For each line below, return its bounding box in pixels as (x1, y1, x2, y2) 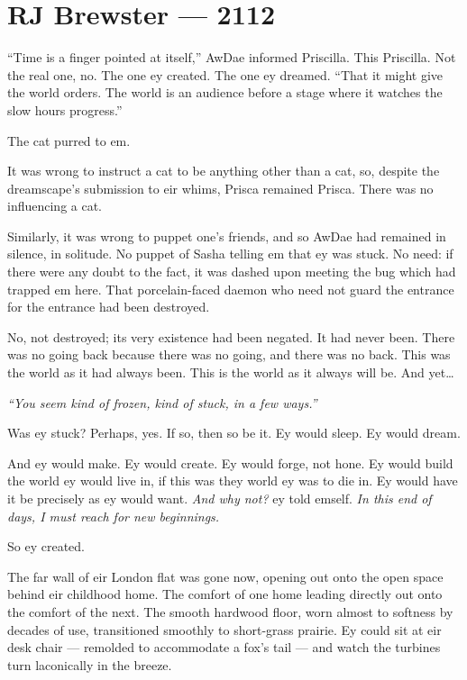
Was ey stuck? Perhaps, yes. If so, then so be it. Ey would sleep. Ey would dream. (7, 423, 461, 442)
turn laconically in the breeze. (7, 655, 172, 674)
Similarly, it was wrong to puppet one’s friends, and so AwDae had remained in (7, 226, 446, 245)
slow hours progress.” (7, 100, 123, 119)
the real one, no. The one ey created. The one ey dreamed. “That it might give (7, 65, 444, 84)
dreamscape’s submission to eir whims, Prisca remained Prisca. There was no (7, 178, 434, 197)
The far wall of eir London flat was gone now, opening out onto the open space (7, 567, 444, 585)
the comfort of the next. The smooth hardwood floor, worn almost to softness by (7, 602, 453, 621)
